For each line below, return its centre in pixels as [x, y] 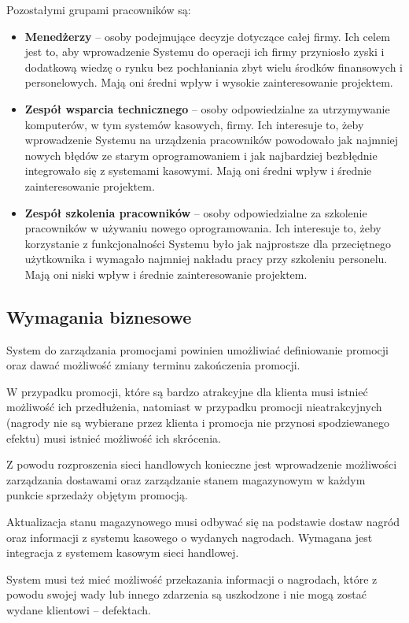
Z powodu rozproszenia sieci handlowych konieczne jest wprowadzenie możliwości [202, 464]
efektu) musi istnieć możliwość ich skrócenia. [114, 438]
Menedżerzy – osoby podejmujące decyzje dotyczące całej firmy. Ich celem [207, 36]
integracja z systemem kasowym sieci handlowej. [123, 553]
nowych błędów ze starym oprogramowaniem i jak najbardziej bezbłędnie [201, 155]
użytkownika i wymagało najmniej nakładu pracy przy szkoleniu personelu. [206, 259]
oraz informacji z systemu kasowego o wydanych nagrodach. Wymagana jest [190, 537]
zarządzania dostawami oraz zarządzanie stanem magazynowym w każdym [186, 479]
